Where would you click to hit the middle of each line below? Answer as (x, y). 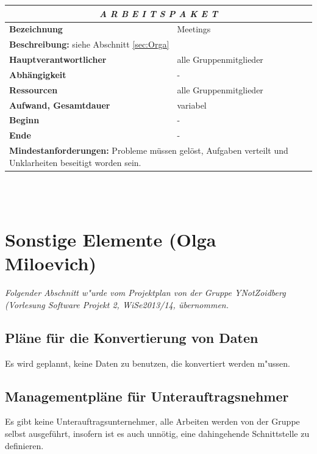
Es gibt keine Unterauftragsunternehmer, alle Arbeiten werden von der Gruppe (152, 421)
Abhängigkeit (38, 74)
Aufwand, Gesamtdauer (60, 105)
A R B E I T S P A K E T (158, 13)
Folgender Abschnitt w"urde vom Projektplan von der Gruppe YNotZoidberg (145, 293)
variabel (192, 105)
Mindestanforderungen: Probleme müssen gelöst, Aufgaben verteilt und (149, 150)
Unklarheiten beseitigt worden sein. (75, 162)
